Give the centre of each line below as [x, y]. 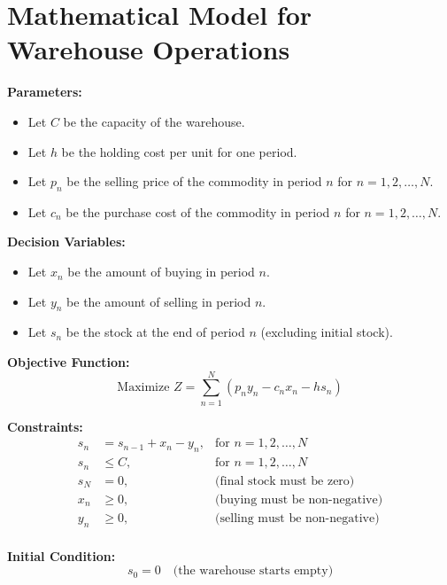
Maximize [143, 388]
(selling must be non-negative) [297, 518]
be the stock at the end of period [155, 332]
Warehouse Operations [149, 49]
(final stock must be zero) [285, 481]
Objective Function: [69, 362]
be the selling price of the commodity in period [194, 181]
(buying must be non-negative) [299, 499]
